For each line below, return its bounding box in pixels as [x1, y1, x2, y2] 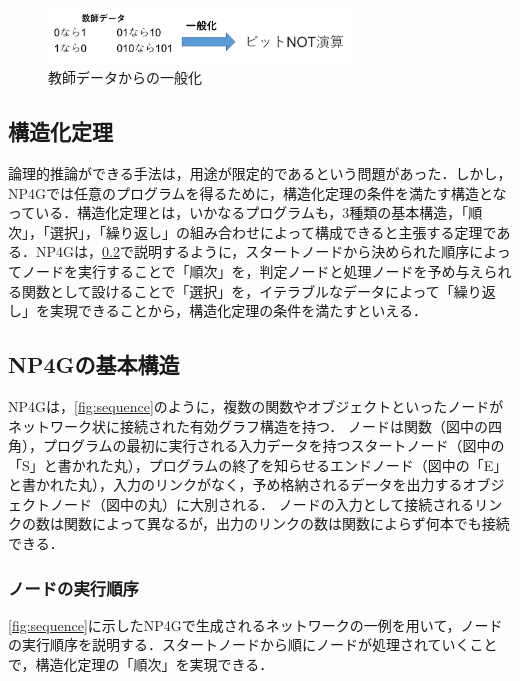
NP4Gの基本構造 [8, 349, 180, 380]
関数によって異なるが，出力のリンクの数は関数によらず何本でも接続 [63, 513, 510, 534]
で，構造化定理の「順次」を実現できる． [8, 654, 274, 675]
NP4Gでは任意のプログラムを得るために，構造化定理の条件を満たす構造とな [8, 182, 507, 203]
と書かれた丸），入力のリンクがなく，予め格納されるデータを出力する [8, 474, 463, 495]
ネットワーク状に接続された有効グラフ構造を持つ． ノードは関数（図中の [8, 415, 488, 436]
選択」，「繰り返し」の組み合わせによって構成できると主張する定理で [49, 221, 497, 242]
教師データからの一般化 [48, 67, 202, 88]
